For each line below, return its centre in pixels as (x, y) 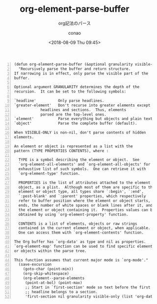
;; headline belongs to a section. (61, 292)
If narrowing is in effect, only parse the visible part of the (81, 73)
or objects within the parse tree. (50, 251)
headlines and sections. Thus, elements (83, 110)
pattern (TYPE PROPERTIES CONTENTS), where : (61, 151)
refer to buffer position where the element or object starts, (84, 201)
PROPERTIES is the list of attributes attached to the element (84, 183)
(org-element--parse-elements (54, 278)
